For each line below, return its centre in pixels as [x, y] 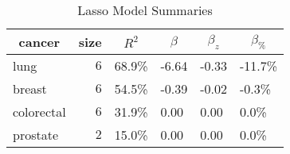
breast [30, 89]
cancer [39, 42]
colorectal [39, 112]
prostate [36, 135]
